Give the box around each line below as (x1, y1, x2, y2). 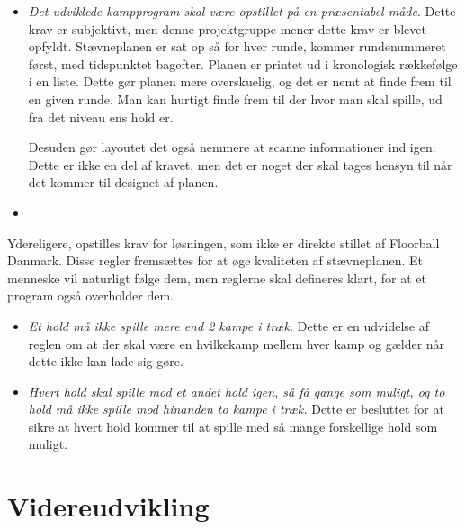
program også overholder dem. (7, 286, 174, 305)
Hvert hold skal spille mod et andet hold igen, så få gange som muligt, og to (28, 381, 445, 400)
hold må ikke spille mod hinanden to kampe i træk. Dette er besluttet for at (28, 399, 444, 418)
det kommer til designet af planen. (28, 173, 219, 192)
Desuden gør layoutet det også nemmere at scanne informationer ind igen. (28, 138, 436, 157)
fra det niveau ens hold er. (28, 107, 174, 126)
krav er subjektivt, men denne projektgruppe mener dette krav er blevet (28, 19, 426, 38)
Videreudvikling (7, 488, 210, 525)
